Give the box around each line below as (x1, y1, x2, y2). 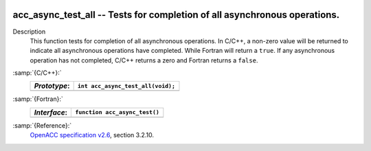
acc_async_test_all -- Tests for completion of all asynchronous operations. (12, 9, 340, 21)
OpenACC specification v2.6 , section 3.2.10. (30, 131, 155, 139)
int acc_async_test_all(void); (77, 82, 175, 89)
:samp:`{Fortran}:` (12, 95, 63, 103)
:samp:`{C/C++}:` (12, 69, 62, 77)
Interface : (34, 107, 68, 117)
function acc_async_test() (75, 108, 159, 116)
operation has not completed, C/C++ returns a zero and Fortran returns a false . (30, 56, 258, 65)
